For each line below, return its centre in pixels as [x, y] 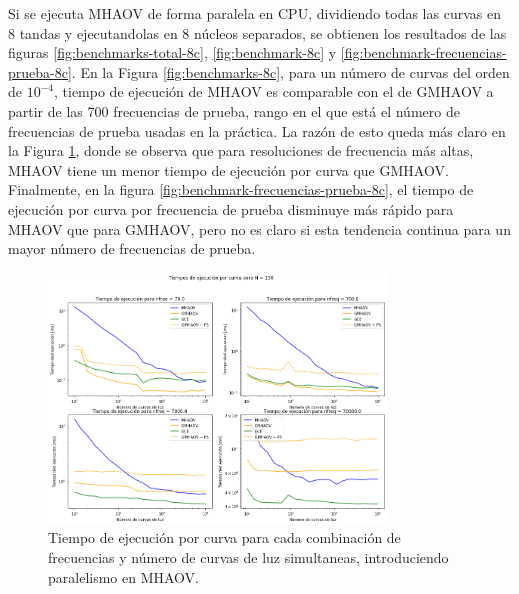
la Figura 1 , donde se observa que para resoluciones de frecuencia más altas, [241, 150]
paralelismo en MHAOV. [124, 576]
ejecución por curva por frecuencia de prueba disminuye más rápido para [231, 208]
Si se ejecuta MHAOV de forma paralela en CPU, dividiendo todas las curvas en [254, 13]
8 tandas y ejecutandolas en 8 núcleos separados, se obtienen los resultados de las [257, 32]
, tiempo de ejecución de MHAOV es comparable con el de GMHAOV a [273, 91]
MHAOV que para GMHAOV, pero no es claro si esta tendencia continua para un [259, 228]
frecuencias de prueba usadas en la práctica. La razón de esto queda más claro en [257, 130]
